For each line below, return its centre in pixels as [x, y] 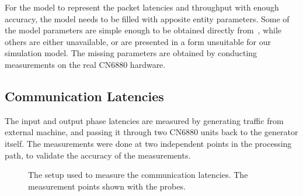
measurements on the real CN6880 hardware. [85, 64]
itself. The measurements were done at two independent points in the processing [148, 143]
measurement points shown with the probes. [107, 186]
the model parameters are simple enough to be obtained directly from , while [143, 30]
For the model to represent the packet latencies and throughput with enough [142, 7]
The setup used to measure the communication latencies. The [138, 175]
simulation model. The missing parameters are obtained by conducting [131, 53]
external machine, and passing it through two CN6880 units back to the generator [151, 132]
